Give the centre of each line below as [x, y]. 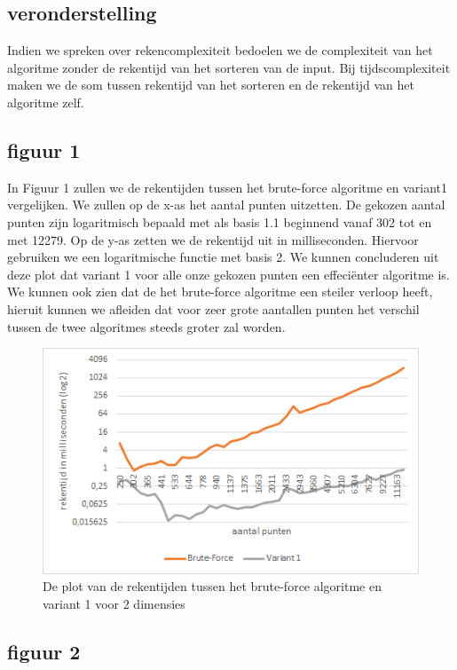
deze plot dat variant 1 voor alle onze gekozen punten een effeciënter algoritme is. [228, 274]
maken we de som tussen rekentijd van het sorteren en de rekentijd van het [211, 85]
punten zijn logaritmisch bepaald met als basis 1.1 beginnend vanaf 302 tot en [220, 221]
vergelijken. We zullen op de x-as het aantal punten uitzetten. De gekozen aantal [226, 205]
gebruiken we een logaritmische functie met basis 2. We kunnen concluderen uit [223, 257]
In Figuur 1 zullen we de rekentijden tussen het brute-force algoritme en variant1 [228, 187]
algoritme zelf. [46, 102]
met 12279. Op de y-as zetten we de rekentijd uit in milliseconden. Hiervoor [213, 239]
